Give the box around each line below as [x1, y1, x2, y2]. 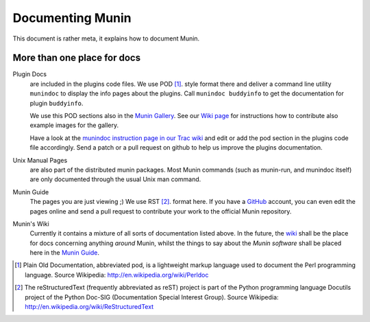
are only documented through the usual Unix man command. [29, 175, 201, 183]
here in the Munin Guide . [29, 249, 99, 257]
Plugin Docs [12, 70, 47, 78]
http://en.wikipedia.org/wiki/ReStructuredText [25, 303, 154, 311]
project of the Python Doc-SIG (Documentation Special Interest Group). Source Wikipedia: [25, 292, 279, 301]
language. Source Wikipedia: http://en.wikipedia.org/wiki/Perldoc [25, 271, 209, 279]
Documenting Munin [12, 10, 132, 25]
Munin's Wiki [12, 220, 49, 228]
